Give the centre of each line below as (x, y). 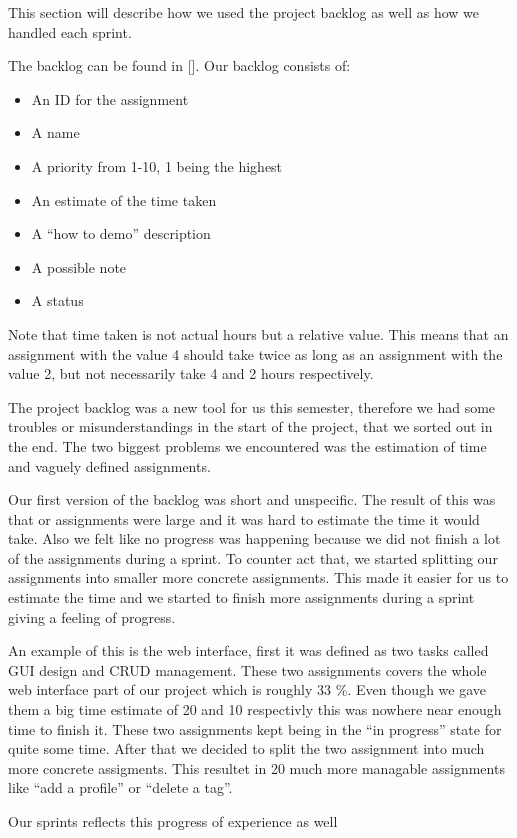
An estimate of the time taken (124, 199)
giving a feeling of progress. (92, 616)
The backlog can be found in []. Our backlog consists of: (179, 65)
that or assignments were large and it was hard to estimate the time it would (244, 518)
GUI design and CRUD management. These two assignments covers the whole (247, 669)
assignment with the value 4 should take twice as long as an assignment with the (255, 353)
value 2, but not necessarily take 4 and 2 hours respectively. (191, 373)
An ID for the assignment (110, 98)
